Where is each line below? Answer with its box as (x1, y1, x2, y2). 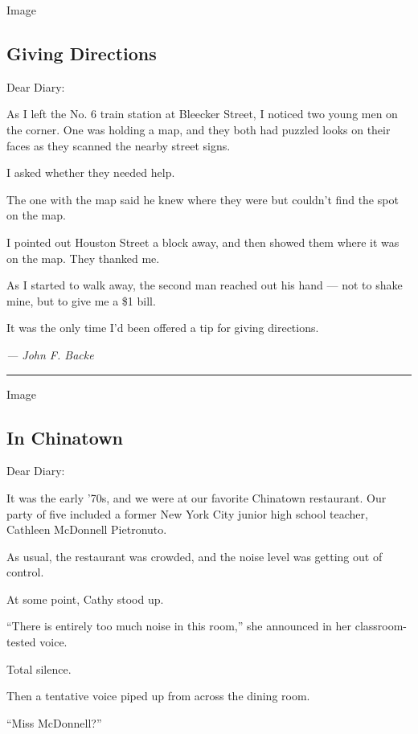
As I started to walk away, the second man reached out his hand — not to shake (6, 277, 403, 293)
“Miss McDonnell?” (6, 714, 102, 731)
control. (6, 564, 44, 580)
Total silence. (6, 660, 72, 677)
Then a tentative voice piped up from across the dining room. (6, 687, 310, 704)
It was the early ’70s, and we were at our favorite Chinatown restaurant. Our (6, 489, 387, 506)
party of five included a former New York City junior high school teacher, (6, 505, 368, 522)
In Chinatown (6, 424, 124, 449)
